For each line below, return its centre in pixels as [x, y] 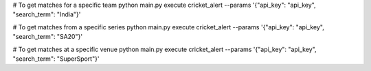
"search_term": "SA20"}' [47, 37]
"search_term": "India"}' [47, 14]
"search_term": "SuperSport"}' [56, 59]
